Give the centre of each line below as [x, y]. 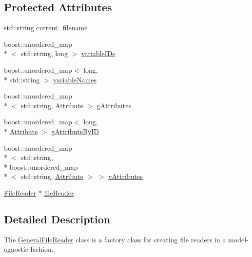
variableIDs [98, 53]
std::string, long [44, 53]
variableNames [75, 79]
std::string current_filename [46, 28]
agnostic [16, 249]
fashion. [42, 249]
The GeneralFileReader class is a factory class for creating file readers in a [115, 239]
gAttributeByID [75, 131]
